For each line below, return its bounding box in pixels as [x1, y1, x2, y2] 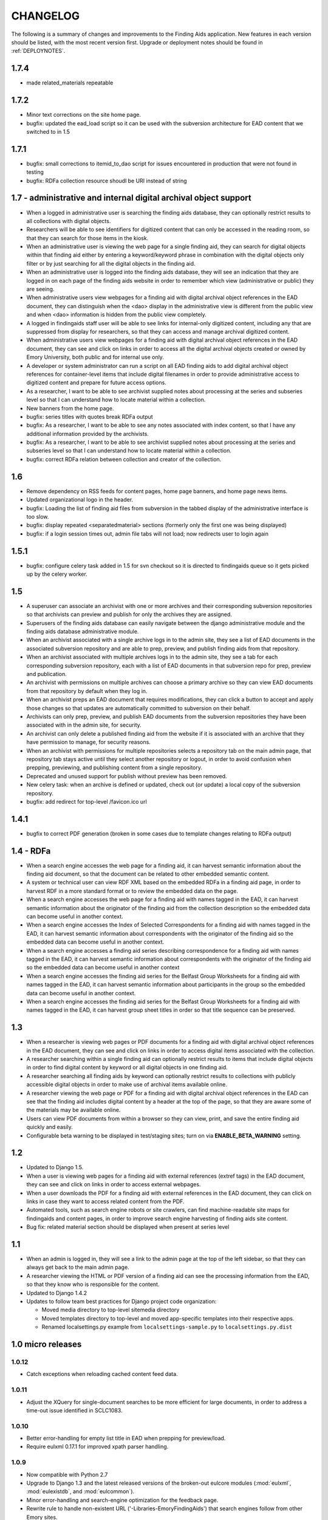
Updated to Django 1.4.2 [26, 1289, 87, 1296]
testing [26, 168, 44, 176]
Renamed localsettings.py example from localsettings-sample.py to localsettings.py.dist [41, 1323, 293, 1331]
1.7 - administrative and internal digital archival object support [11, 193, 251, 203]
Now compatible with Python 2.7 [26, 1471, 108, 1478]
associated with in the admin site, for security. [26, 721, 142, 729]
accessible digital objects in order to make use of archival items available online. [26, 1081, 228, 1088]
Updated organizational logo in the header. [26, 496, 134, 503]
